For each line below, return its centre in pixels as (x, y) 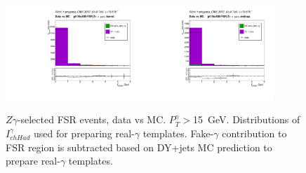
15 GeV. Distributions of (247, 119)
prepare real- (33, 161)
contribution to (254, 133)
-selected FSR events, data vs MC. (92, 119)
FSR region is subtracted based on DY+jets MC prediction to (139, 147)
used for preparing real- (84, 133)
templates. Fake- (178, 133)
